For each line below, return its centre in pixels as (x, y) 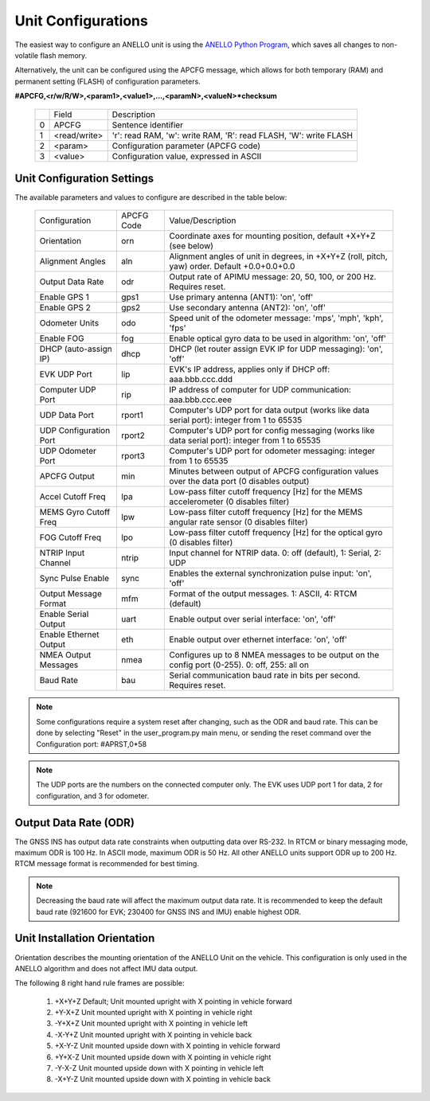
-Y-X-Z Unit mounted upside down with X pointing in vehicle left (159, 1068)
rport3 (133, 456)
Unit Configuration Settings (84, 178)
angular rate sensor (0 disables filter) (238, 522)
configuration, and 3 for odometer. (93, 795)
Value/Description (203, 221)
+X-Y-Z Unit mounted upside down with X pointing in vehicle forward (167, 1046)
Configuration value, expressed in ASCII (187, 156)
